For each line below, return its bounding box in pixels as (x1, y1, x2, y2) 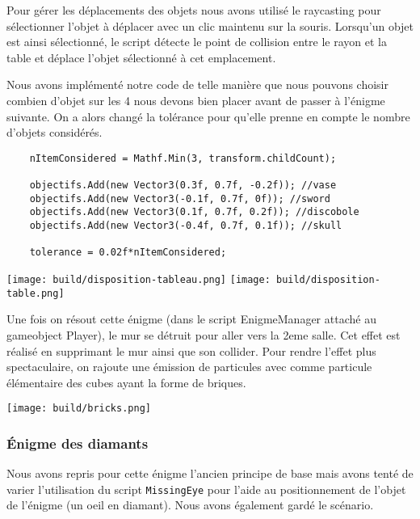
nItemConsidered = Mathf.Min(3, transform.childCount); (29, 152, 337, 164)
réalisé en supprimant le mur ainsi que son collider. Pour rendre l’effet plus (6, 342, 376, 359)
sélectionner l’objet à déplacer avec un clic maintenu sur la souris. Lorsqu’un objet (6, 17, 414, 34)
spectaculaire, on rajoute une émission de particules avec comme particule (6, 358, 372, 375)
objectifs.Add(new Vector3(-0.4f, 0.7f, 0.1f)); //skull (29, 220, 342, 232)
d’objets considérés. (6, 124, 103, 141)
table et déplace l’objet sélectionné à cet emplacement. (6, 49, 276, 65)
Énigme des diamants (6, 432, 149, 453)
